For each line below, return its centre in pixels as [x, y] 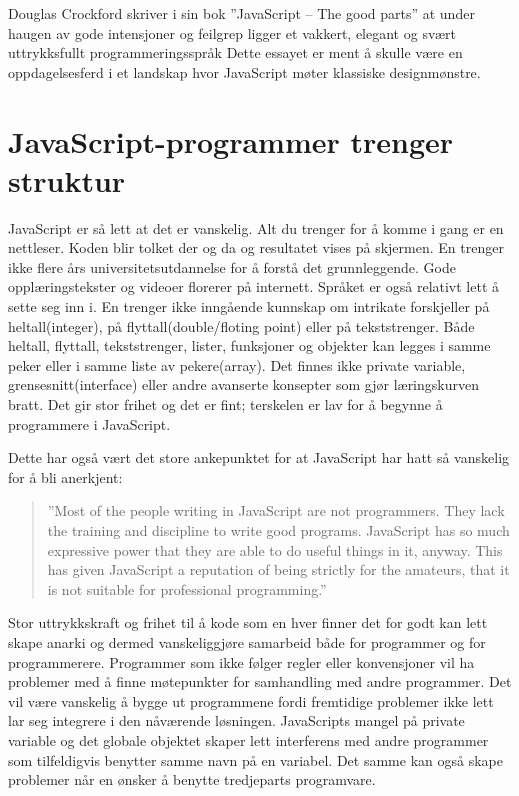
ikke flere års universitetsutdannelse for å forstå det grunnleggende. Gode [232, 266]
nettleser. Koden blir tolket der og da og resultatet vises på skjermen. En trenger [256, 247]
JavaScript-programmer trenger [231, 140]
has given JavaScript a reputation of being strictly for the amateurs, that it [278, 569]
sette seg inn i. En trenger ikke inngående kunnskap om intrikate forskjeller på [249, 306]
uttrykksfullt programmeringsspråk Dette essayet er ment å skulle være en [235, 52]
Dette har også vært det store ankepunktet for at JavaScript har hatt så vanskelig [259, 457]
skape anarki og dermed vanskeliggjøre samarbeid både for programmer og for [247, 641]
